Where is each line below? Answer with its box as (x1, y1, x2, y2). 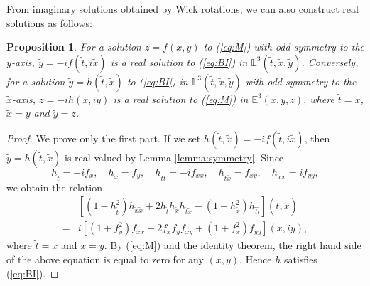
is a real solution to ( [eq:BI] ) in (110, 54, 248, 69)
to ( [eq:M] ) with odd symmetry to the (203, 39, 364, 54)
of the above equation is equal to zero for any (6, 251, 204, 266)
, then (304, 130, 330, 145)
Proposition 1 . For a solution (6, 39, 141, 54)
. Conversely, (301, 54, 359, 69)
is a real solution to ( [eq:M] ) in (113, 91, 249, 106)
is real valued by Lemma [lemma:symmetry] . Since (65, 149, 284, 164)
